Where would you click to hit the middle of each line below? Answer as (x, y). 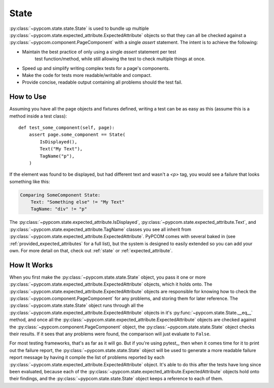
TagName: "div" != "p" (59, 209)
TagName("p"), (57, 156)
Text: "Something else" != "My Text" (78, 202)
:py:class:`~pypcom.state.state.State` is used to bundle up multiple (79, 28)
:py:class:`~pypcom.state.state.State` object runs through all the (77, 305)
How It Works (31, 265)
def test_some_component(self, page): (67, 127)
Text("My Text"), (61, 149)
